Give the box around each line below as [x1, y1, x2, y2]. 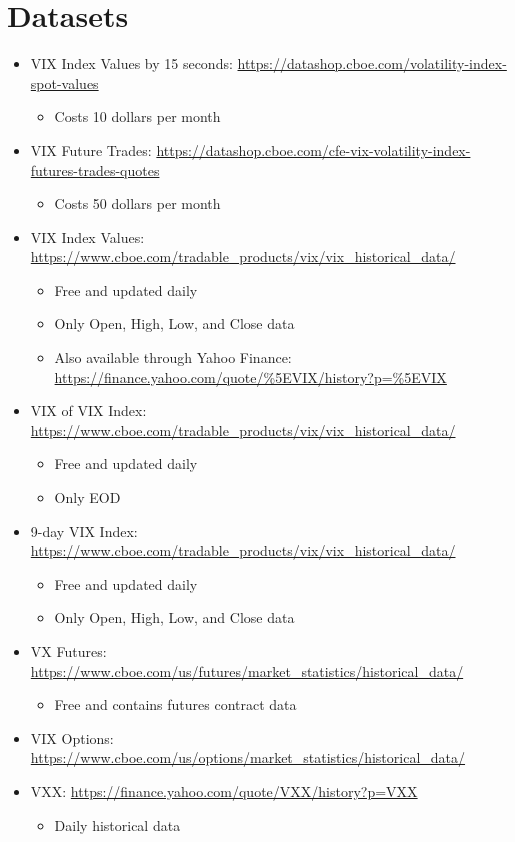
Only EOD [54, 487, 121, 508]
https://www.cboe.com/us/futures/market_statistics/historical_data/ [30, 660, 464, 681]
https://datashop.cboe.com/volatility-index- [237, 53, 507, 74]
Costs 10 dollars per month [54, 106, 221, 127]
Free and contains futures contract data [54, 694, 297, 715]
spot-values [30, 72, 99, 93]
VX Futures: [30, 641, 107, 661]
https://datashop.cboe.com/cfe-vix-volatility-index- [156, 139, 471, 160]
